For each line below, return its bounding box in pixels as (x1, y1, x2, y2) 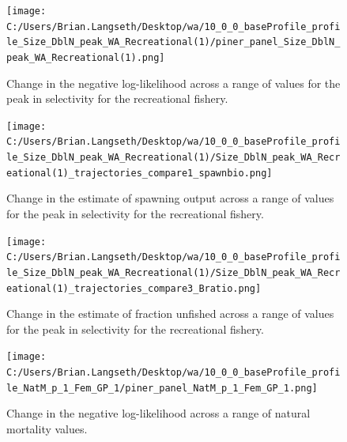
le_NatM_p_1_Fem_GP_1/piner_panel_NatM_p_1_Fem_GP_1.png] (6, 382, 318, 394)
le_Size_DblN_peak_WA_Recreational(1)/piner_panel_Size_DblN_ (6, 36, 341, 48)
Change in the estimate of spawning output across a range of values (6, 190, 334, 206)
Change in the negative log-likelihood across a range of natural (6, 405, 311, 421)
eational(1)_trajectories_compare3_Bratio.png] (6, 282, 262, 294)
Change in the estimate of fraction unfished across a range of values (6, 305, 334, 322)
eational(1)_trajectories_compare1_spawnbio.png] (6, 167, 273, 179)
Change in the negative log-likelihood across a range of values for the (6, 74, 341, 91)
